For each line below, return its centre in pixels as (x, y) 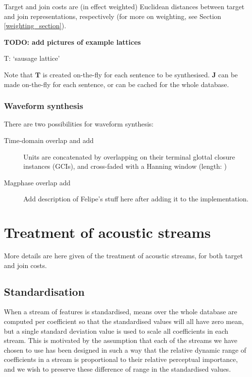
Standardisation (44, 291)
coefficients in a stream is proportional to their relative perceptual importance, (121, 359)
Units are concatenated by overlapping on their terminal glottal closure (129, 156)
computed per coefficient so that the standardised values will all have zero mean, (124, 321)
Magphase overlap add (37, 182)
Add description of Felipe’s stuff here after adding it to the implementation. (136, 199)
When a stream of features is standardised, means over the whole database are (121, 312)
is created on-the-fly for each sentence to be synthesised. (126, 74)
